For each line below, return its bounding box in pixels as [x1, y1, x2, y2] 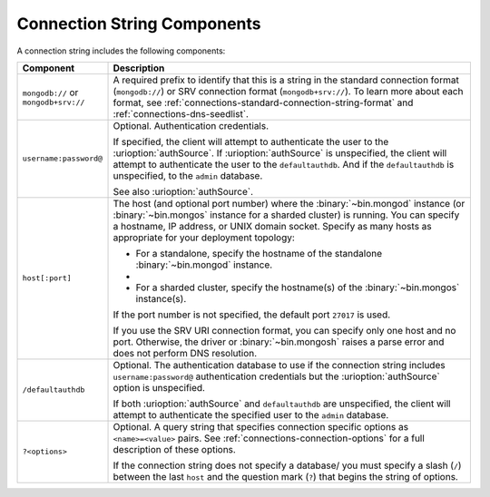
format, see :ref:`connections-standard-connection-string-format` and [113, 96, 414, 109]
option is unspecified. [113, 381, 206, 394]
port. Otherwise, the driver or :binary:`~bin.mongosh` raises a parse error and [113, 336, 445, 348]
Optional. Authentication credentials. [113, 119, 269, 132]
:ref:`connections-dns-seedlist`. [113, 107, 250, 120]
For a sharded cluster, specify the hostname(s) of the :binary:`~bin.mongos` [135, 281, 460, 294]
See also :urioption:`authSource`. [113, 185, 254, 198]
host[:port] [22, 273, 72, 283]
